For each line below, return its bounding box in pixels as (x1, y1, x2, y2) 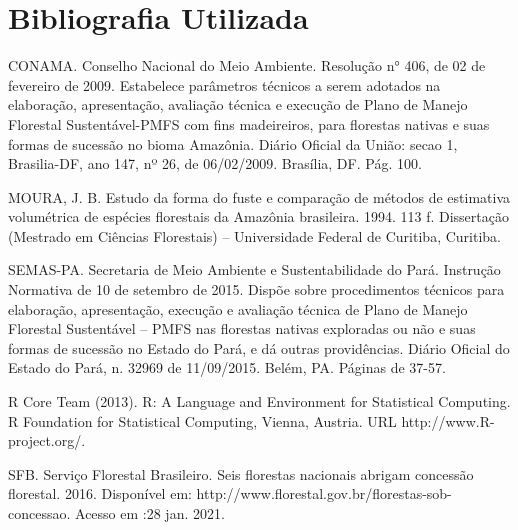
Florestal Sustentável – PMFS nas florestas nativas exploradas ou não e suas (8, 318, 476, 339)
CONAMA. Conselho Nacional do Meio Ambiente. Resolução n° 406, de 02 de (8, 55, 486, 76)
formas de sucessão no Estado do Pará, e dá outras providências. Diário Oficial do (8, 337, 510, 358)
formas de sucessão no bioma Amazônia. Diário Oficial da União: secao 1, (8, 133, 458, 154)
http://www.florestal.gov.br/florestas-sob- (196, 483, 452, 504)
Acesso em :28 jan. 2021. (75, 503, 225, 523)
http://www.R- (401, 410, 495, 431)
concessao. (8, 503, 71, 523)
